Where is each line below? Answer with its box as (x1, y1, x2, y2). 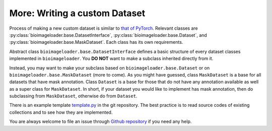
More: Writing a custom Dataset (9, 8, 146, 19)
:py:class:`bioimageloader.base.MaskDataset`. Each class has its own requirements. (9, 39, 183, 45)
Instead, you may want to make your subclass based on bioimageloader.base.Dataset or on (9, 64, 210, 71)
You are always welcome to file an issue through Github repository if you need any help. (9, 118, 192, 124)
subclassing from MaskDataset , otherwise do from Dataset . (9, 93, 138, 99)
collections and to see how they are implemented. (9, 109, 113, 115)
